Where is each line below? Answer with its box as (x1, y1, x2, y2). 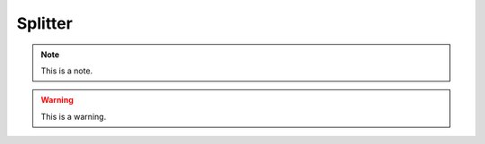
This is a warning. (40, 111, 107, 122)
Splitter (16, 13, 74, 33)
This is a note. (40, 65, 93, 76)
